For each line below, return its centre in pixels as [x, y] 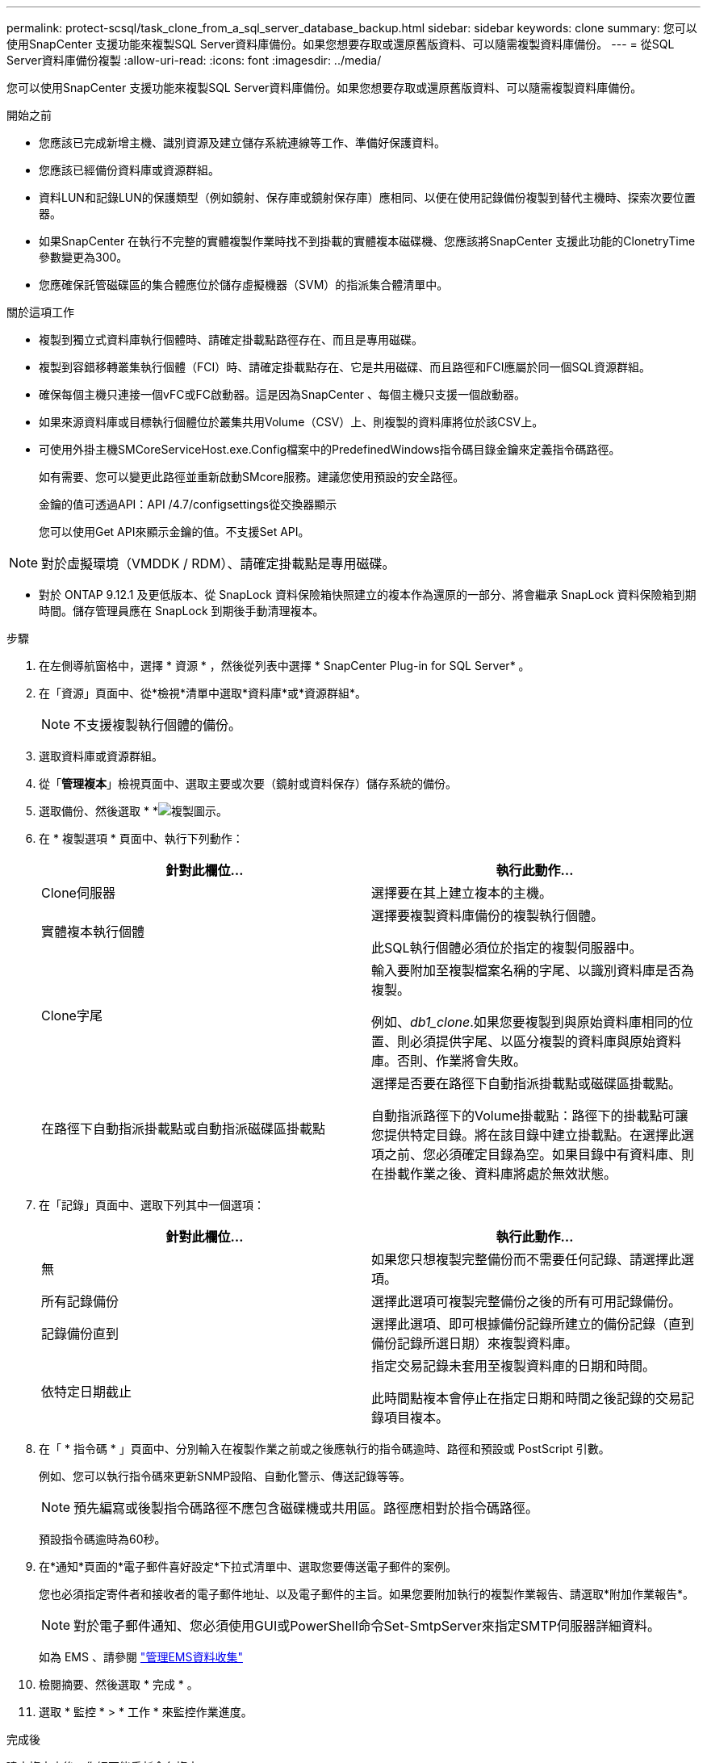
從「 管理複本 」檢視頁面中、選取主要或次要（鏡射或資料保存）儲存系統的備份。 [248, 783]
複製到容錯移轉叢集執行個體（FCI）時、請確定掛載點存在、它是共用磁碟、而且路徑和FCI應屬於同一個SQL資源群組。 [345, 367]
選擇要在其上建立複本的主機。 [462, 893]
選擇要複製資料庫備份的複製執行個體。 [488, 915]
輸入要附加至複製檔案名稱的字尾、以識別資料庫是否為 [533, 970]
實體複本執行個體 [93, 932]
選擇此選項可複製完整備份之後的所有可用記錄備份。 [527, 1301]
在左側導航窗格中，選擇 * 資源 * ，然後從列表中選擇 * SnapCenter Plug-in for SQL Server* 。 [284, 666]
